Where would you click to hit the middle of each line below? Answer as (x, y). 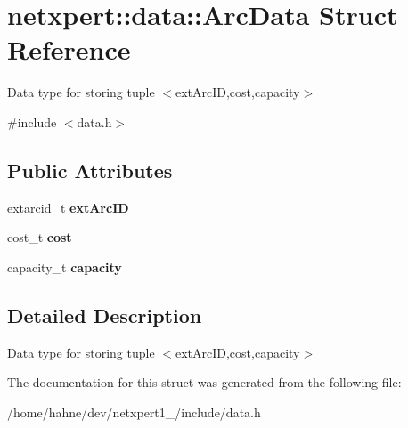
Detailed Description (105, 315)
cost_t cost (40, 237)
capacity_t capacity (65, 266)
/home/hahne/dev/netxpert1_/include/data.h (134, 412)
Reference (69, 49)
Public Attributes (90, 170)
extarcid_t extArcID (68, 207)
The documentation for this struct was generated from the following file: (204, 382)
